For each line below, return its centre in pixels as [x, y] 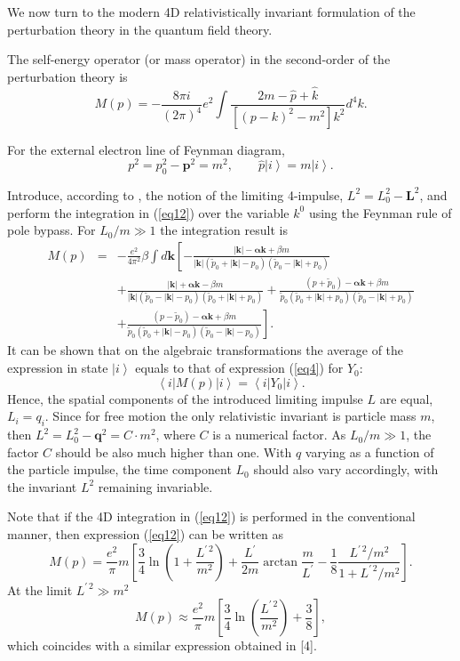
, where [175, 435]
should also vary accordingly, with [346, 469]
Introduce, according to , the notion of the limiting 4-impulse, [175, 194]
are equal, [406, 398]
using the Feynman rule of [380, 212]
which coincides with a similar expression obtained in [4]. [162, 645]
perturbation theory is [67, 76]
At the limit [40, 589]
